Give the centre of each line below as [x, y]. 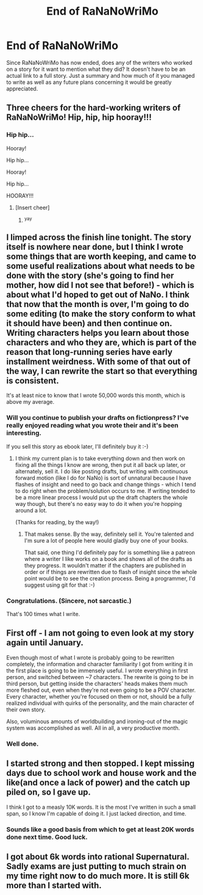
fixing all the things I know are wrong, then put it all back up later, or [100, 465]
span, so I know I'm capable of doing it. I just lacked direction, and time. [96, 813]
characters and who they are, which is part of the [101, 343]
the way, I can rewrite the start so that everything [102, 371]
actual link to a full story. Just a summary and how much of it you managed [101, 75]
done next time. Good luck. [47, 837]
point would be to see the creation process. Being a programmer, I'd [110, 578]
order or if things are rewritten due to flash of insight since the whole [111, 572]
